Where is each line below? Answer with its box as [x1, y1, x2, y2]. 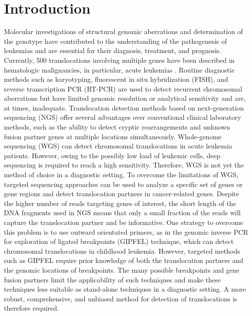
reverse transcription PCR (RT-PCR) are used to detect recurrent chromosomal [4, 83, 242, 93]
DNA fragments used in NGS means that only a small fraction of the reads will [4, 207, 241, 218]
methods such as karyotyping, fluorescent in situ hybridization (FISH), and [4, 74, 229, 84]
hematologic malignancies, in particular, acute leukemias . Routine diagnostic [4, 64, 235, 74]
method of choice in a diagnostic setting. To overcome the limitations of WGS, [4, 169, 239, 180]
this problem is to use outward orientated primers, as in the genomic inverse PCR [4, 226, 249, 237]
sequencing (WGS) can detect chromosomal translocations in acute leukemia [4, 141, 233, 151]
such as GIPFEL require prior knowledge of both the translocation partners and [4, 255, 244, 265]
